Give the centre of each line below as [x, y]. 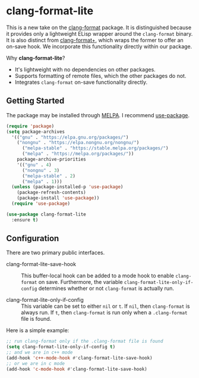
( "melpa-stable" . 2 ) [49, 176]
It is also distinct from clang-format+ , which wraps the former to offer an [95, 40]
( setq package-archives [36, 132]
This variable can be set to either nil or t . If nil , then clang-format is [105, 306]
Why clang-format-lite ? [36, 58]
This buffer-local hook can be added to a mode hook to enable [97, 276]
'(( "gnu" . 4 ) [34, 165]
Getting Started [35, 101]
